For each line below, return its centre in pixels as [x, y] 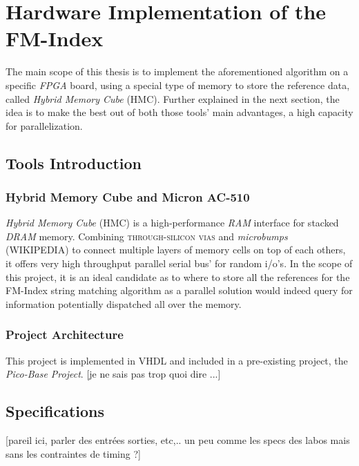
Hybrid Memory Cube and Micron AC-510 [128, 196]
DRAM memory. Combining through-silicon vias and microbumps [147, 236]
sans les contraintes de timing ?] [73, 453]
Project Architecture [65, 334]
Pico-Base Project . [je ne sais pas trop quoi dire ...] [113, 374]
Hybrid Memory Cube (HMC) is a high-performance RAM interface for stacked [172, 223]
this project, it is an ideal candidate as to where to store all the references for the [178, 276]
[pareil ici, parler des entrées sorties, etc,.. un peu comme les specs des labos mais [178, 440]
